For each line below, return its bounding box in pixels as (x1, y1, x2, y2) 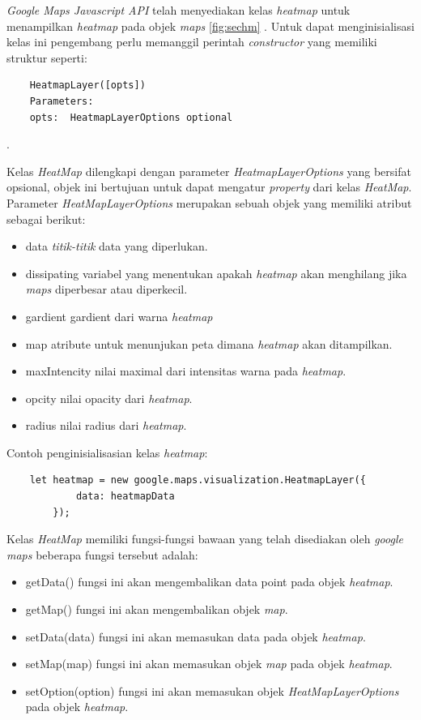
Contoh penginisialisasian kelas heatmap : (6, 444, 208, 461)
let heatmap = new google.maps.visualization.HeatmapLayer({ (29, 474, 366, 486)
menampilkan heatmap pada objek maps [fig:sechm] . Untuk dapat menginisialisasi (6, 17, 415, 34)
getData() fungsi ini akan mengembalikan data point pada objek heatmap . (25, 573, 393, 590)
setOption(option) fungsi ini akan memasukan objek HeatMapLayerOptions (25, 682, 399, 699)
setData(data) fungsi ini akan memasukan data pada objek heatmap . (25, 628, 366, 645)
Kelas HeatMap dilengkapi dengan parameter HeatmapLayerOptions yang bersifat (6, 162, 411, 179)
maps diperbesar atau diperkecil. (25, 281, 188, 298)
